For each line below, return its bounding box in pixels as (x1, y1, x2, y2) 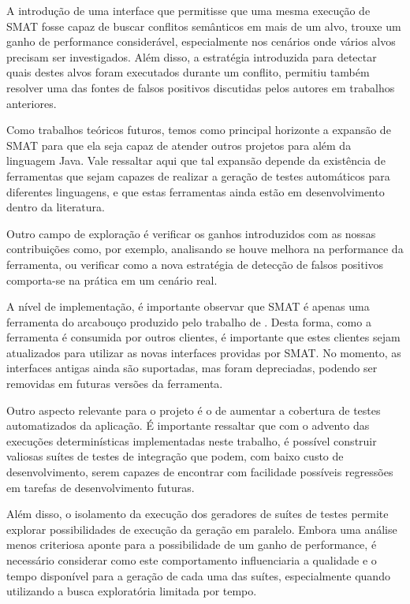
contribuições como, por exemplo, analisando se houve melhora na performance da (6, 240, 404, 257)
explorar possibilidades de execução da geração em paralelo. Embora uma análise (6, 520, 397, 537)
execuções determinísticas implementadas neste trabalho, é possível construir (6, 432, 377, 449)
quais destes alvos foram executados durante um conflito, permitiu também (6, 64, 370, 80)
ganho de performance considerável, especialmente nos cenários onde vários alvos (6, 33, 396, 50)
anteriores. (6, 95, 57, 111)
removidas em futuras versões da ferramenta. (6, 375, 223, 392)
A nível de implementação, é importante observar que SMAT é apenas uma (6, 298, 370, 315)
